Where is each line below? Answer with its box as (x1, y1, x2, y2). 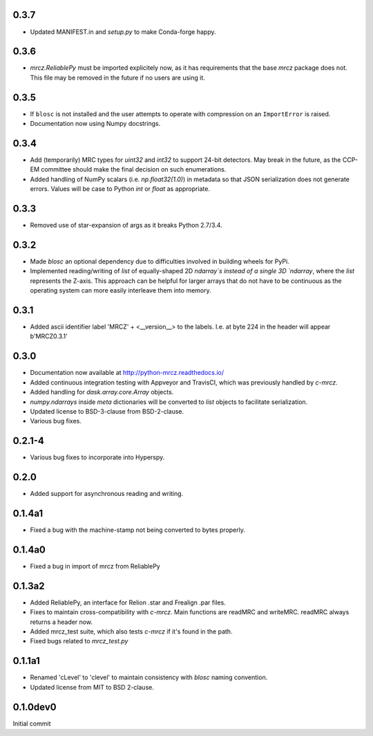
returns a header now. (30, 618, 93, 626)
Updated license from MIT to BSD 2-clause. (30, 683, 155, 691)
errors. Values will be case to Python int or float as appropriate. (30, 185, 211, 193)
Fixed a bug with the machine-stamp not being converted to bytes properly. (30, 526, 245, 534)
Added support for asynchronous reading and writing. (30, 490, 184, 498)
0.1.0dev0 (12, 701, 57, 712)
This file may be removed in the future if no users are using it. (30, 73, 205, 82)
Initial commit (12, 719, 51, 728)
